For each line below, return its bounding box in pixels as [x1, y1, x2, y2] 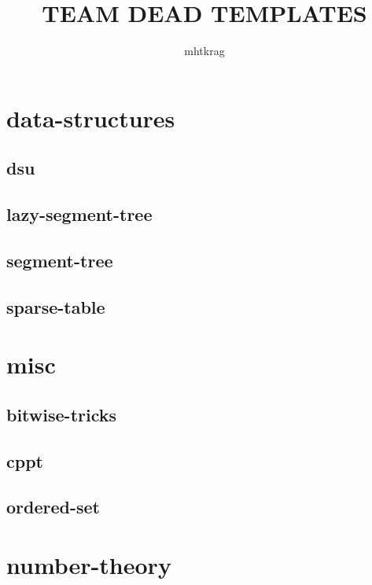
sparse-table [6, 294, 105, 318]
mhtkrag [184, 42, 225, 59]
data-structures [6, 101, 175, 134]
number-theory [6, 548, 171, 580]
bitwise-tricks [6, 402, 117, 426]
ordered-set [6, 495, 100, 519]
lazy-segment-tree [6, 202, 153, 226]
